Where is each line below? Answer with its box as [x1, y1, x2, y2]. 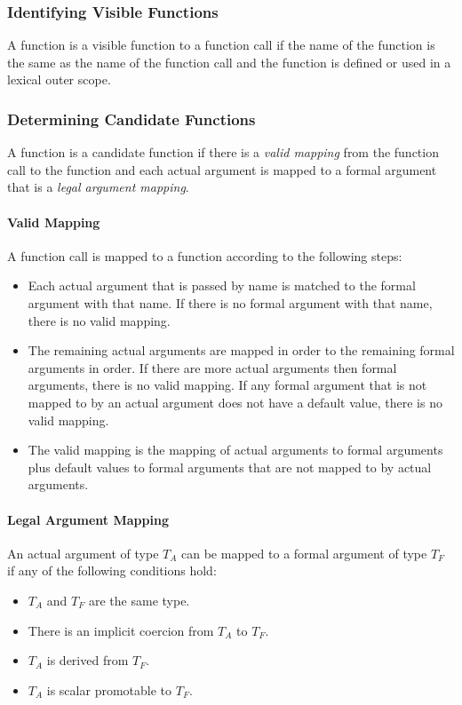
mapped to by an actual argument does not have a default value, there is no [28, 392, 442, 411]
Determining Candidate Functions [7, 107, 256, 130]
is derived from [46, 651, 129, 669]
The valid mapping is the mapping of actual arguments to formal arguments [28, 440, 443, 459]
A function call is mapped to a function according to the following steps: [7, 246, 402, 265]
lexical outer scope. [7, 70, 111, 89]
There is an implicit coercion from [28, 621, 214, 639]
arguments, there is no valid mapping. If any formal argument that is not [28, 376, 427, 394]
